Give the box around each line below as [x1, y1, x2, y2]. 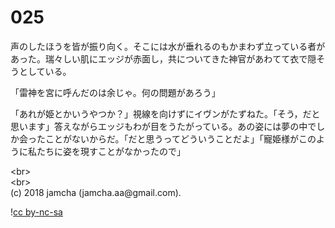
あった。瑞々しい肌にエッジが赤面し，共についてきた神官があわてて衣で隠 [10, 52, 317, 65]
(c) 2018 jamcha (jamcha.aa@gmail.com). [10, 186, 182, 198]
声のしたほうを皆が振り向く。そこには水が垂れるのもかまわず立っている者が [10, 40, 326, 52]
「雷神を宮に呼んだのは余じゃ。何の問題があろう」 [10, 86, 221, 98]
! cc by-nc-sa [10, 206, 63, 218]
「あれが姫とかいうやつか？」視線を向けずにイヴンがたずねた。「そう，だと [10, 107, 321, 120]
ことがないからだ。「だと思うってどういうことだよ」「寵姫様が [44, 132, 299, 145]
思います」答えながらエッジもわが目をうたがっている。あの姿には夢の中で [10, 120, 317, 132]
